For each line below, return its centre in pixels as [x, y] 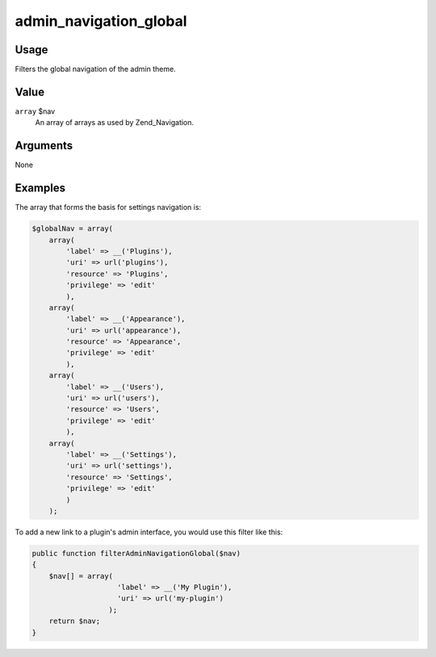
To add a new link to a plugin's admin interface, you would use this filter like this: [149, 532]
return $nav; [75, 621]
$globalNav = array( [72, 229]
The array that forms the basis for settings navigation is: [108, 207]
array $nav [35, 111]
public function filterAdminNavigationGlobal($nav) [136, 553]
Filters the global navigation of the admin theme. [96, 69]
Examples [40, 188]
